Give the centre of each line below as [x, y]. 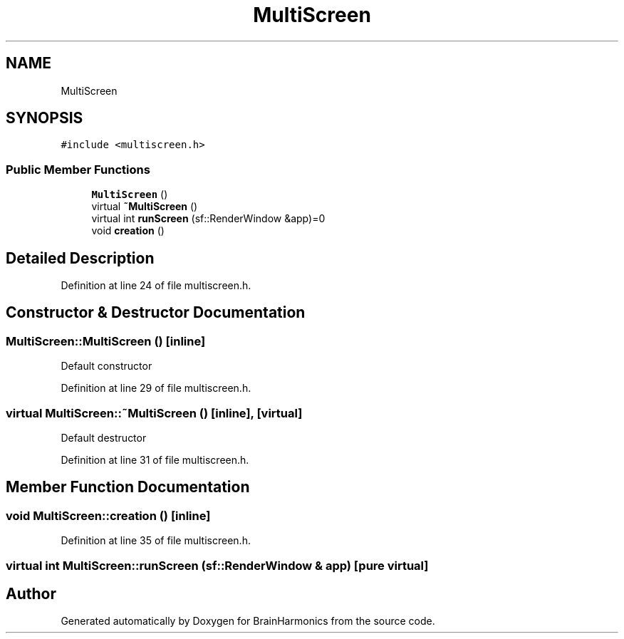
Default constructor [106, 366]
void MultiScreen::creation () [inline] [108, 515]
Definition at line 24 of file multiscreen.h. [156, 286]
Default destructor [104, 438]
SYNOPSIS [45, 118]
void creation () [128, 231]
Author [31, 594]
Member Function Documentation [128, 487]
